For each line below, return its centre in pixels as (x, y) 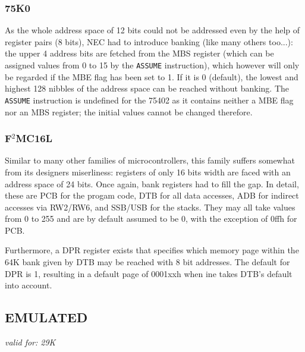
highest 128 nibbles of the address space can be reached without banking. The (147, 88)
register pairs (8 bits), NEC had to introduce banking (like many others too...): (149, 41)
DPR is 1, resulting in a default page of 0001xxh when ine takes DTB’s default (149, 273)
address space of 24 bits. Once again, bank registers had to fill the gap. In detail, (152, 183)
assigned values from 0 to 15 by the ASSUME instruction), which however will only (152, 65)
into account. (29, 285)
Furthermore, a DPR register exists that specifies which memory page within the (152, 250)
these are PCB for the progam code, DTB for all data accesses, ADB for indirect (152, 195)
